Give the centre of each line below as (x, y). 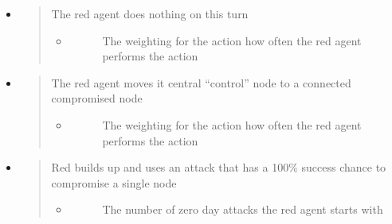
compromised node (97, 98)
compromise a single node (114, 182)
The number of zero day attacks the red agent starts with (243, 209)
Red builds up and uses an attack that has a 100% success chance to (219, 167)
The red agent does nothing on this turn (150, 14)
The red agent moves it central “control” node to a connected (201, 82)
